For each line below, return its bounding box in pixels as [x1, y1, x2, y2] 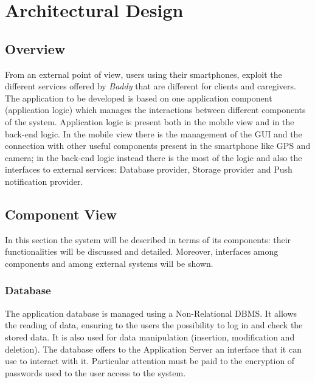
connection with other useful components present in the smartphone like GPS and [5, 139, 311, 152]
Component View [5, 204, 117, 223]
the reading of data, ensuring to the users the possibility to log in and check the [5, 319, 303, 331]
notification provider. [5, 174, 83, 187]
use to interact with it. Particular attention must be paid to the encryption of [5, 354, 295, 367]
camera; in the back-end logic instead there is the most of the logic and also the [5, 151, 302, 164]
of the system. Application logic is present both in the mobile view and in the [5, 115, 294, 128]
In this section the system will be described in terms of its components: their [5, 233, 291, 246]
